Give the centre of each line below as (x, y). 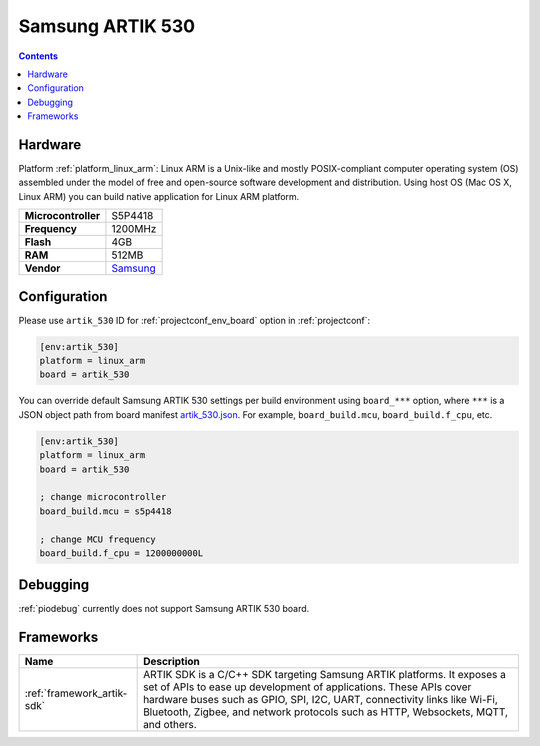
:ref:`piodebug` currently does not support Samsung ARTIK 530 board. (164, 609)
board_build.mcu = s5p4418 (105, 511)
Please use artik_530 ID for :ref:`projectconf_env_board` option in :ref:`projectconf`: (194, 320)
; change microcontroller (103, 497)
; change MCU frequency (98, 539)
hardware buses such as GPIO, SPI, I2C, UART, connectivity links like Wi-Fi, (321, 700)
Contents (38, 56)
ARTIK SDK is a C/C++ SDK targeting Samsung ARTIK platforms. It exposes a (325, 675)
